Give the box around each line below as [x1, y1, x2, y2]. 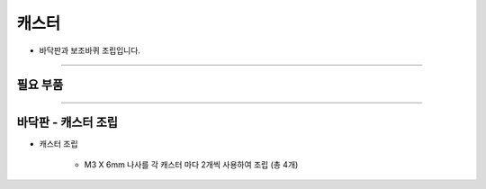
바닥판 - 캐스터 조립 [16, 115, 119, 130]
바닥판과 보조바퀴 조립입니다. [39, 45, 141, 56]
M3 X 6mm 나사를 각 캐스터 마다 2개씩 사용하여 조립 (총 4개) [84, 158, 299, 170]
